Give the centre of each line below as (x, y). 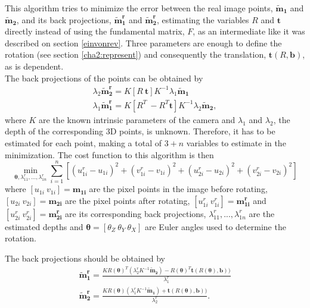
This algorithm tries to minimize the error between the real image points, (139, 8)
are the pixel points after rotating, (128, 200)
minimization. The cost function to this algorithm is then (109, 154)
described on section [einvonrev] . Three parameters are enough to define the (143, 43)
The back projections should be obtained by (85, 258)
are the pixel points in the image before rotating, (178, 189)
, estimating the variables (203, 19)
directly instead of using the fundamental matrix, (95, 31)
